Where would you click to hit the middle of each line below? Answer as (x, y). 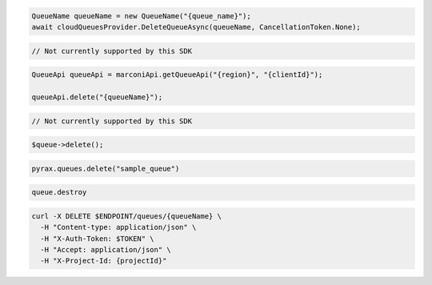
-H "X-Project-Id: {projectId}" (104, 261)
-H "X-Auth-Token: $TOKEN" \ (98, 239)
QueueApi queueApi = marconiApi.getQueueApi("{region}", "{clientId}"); (177, 75)
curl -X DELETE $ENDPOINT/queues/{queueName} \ (126, 216)
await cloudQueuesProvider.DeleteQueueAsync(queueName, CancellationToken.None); (196, 27)
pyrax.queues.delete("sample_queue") (106, 169)
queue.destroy (59, 193)
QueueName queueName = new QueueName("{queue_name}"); (141, 16)
